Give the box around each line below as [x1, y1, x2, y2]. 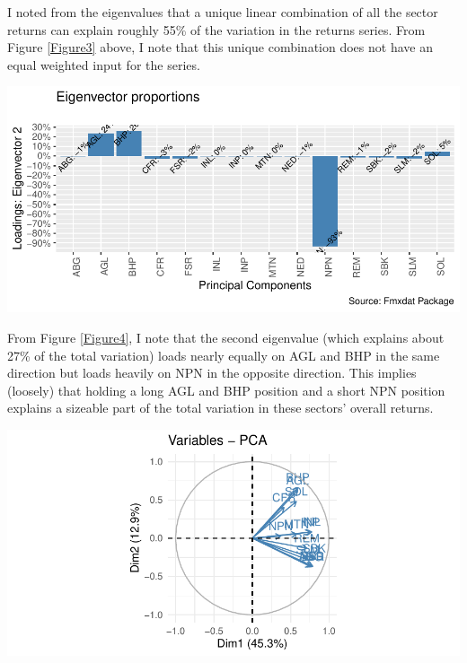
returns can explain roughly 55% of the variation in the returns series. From [7, 20, 426, 39]
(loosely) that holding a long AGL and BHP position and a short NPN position [7, 380, 445, 399]
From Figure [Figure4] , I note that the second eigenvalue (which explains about [7, 327, 445, 346]
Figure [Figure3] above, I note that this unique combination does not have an [7, 38, 433, 57]
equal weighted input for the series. [7, 55, 200, 74]
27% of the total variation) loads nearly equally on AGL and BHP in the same [7, 345, 440, 364]
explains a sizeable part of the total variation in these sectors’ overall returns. [7, 398, 434, 417]
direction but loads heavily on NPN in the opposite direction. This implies [7, 363, 417, 382]
